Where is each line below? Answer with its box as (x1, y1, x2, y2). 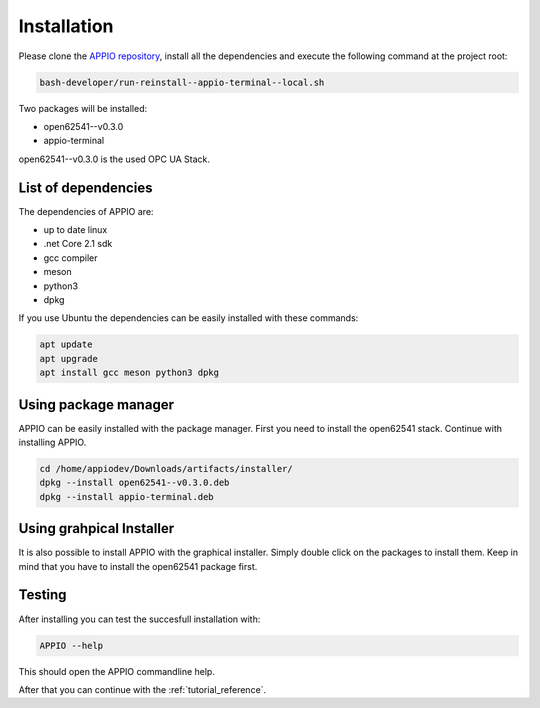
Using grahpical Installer (18, 520, 175, 537)
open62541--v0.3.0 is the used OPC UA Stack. (18, 153, 210, 165)
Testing (18, 586, 67, 604)
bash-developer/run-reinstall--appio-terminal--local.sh (39, 76, 325, 88)
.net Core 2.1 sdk (43, 238, 113, 250)
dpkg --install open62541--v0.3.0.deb (39, 477, 230, 489)
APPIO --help (39, 640, 104, 651)
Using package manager (18, 396, 175, 413)
